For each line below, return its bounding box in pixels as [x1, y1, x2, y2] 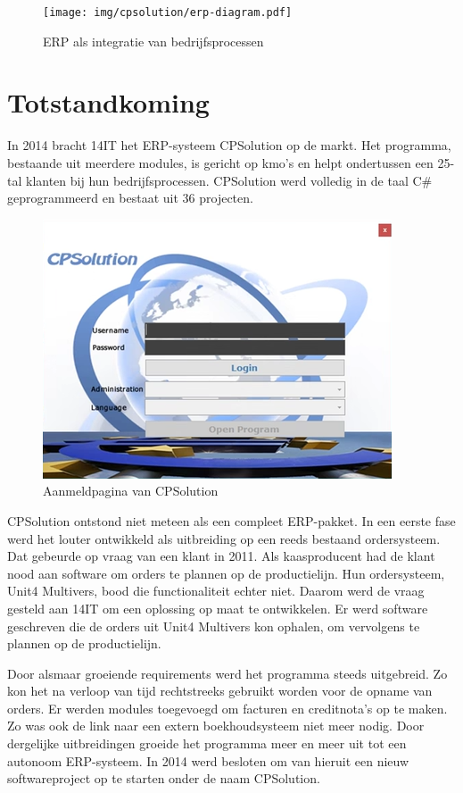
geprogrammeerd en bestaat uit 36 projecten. [7, 188, 253, 207]
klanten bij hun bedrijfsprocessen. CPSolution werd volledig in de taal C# [25, 171, 433, 189]
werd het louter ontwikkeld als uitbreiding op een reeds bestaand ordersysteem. [7, 529, 441, 547]
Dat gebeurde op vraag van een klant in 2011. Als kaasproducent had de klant [7, 547, 435, 565]
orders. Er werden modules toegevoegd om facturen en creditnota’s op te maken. [7, 698, 448, 717]
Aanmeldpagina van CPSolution [43, 481, 219, 500]
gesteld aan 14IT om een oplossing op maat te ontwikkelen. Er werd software [7, 598, 428, 617]
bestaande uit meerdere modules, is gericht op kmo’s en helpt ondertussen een [7, 153, 434, 171]
